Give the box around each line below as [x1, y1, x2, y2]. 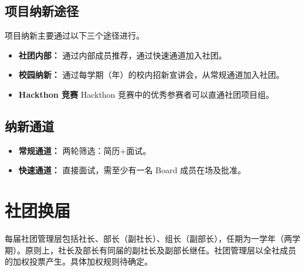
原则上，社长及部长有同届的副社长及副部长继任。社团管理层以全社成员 [25, 243, 296, 256]
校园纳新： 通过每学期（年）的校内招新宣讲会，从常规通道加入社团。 [18, 68, 284, 81]
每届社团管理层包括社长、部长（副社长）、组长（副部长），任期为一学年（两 [5, 232, 292, 245]
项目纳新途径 [5, 2, 79, 20]
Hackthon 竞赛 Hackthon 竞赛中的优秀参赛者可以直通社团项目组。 [18, 88, 274, 100]
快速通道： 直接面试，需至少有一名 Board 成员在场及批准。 [18, 164, 246, 176]
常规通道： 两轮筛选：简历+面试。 [18, 144, 151, 156]
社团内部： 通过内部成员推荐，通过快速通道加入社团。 [18, 49, 227, 61]
